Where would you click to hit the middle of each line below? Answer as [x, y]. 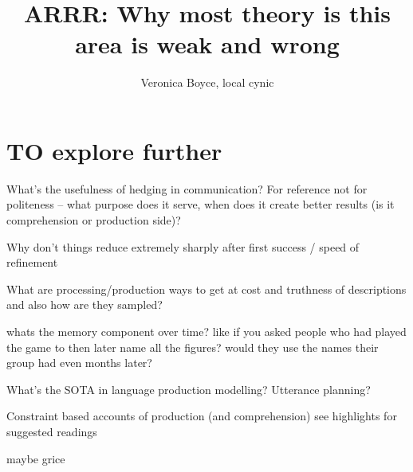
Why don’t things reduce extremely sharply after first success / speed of [183, 246]
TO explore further [114, 150]
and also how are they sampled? [85, 304]
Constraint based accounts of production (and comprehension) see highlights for [202, 416]
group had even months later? [79, 363]
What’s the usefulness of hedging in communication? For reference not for [187, 188]
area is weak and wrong [207, 44]
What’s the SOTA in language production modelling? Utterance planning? [189, 389]
